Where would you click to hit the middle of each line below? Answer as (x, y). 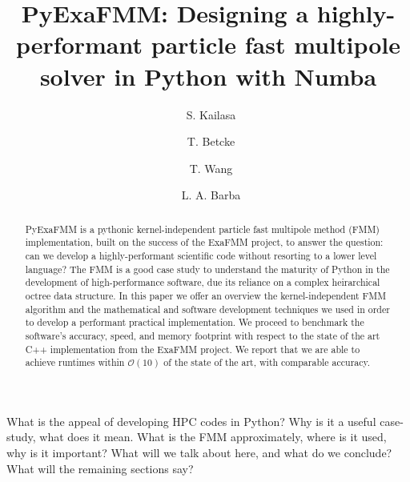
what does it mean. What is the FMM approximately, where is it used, (213, 437)
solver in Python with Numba (208, 76)
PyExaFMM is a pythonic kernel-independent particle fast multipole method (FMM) (202, 229)
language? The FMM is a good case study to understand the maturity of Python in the (207, 269)
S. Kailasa (211, 114)
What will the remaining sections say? (100, 468)
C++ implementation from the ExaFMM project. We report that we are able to (193, 349)
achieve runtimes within (75, 362)
